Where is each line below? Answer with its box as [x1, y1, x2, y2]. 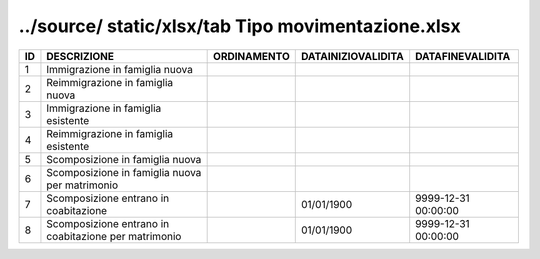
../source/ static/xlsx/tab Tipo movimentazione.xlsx [18, 15, 461, 37]
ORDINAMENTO [213, 49, 290, 63]
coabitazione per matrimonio [46, 229, 182, 243]
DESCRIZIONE [46, 49, 115, 63]
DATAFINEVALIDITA [415, 49, 511, 63]
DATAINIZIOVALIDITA [300, 49, 404, 63]
